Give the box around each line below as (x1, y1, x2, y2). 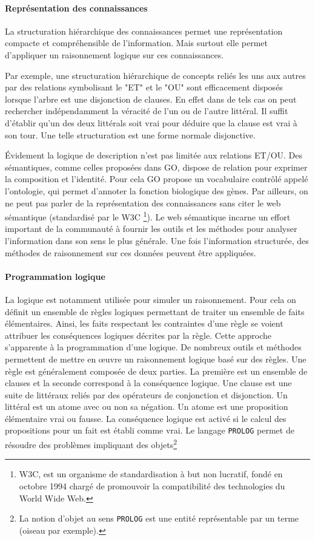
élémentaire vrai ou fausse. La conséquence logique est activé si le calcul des (5, 412, 287, 424)
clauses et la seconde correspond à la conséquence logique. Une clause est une (5, 376, 292, 389)
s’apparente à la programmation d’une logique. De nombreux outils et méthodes (5, 341, 302, 353)
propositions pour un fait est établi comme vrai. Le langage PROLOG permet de (5, 424, 294, 437)
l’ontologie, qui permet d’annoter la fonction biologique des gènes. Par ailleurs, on (5, 184, 308, 197)
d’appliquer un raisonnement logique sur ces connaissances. (5, 48, 224, 61)
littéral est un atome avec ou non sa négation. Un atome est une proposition (5, 400, 288, 413)
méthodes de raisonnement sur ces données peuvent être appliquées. (5, 246, 256, 259)
